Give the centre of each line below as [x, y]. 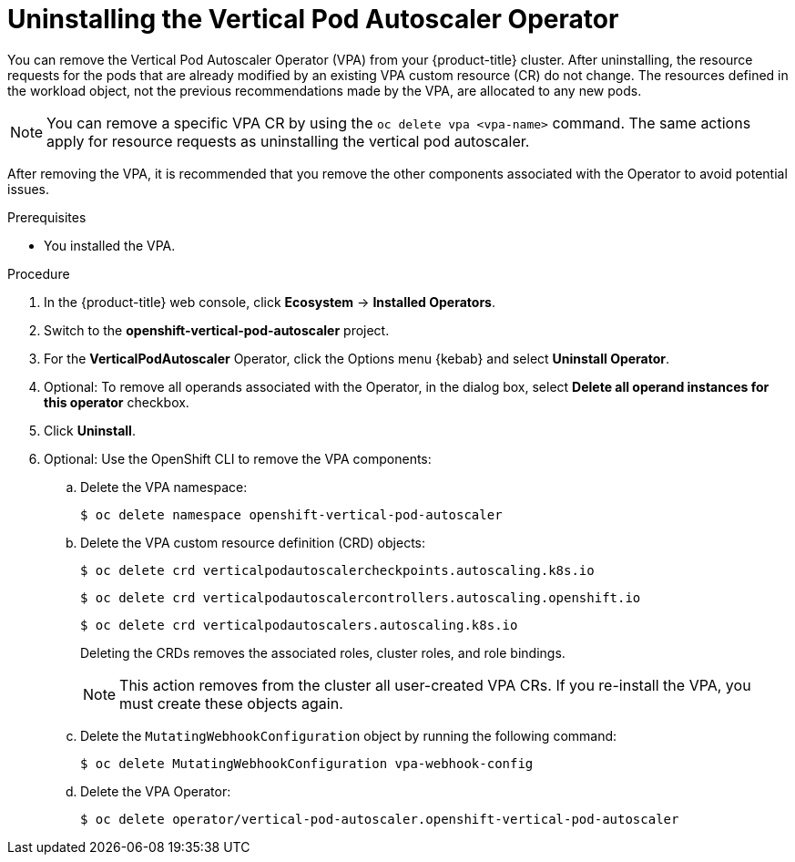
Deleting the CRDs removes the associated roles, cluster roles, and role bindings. [323, 652]
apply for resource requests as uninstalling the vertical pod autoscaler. [288, 141]
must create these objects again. [231, 703]
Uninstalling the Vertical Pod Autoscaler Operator [313, 19]
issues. [29, 189]
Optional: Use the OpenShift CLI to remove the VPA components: [238, 458]
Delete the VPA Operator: [156, 791]
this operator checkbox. [117, 402]
